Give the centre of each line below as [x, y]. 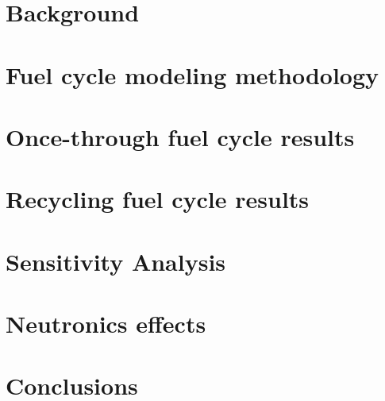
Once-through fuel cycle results [180, 136]
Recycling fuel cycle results [158, 199]
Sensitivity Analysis [116, 261]
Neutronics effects [106, 324]
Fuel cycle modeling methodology [192, 74]
